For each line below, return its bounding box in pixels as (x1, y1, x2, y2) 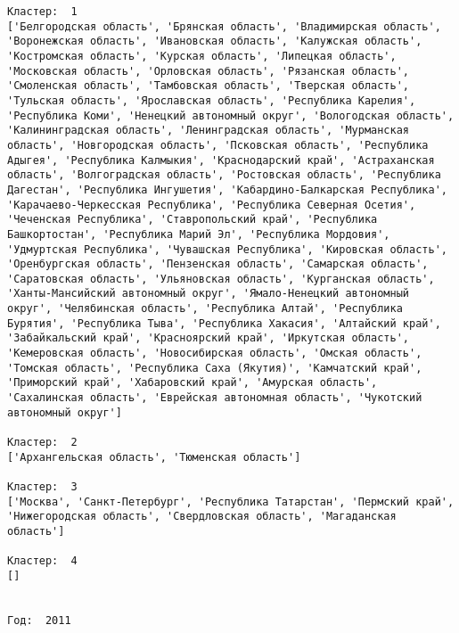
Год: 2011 (7, 613, 71, 627)
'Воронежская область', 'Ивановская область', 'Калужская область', (7, 35, 422, 48)
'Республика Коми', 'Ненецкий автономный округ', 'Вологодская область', (7, 109, 455, 122)
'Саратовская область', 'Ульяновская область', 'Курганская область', (7, 272, 435, 285)
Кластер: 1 (7, 5, 78, 18)
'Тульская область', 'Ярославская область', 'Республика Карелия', (7, 94, 416, 107)
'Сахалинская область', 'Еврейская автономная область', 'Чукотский (7, 391, 422, 405)
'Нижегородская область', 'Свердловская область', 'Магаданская (7, 510, 397, 523)
